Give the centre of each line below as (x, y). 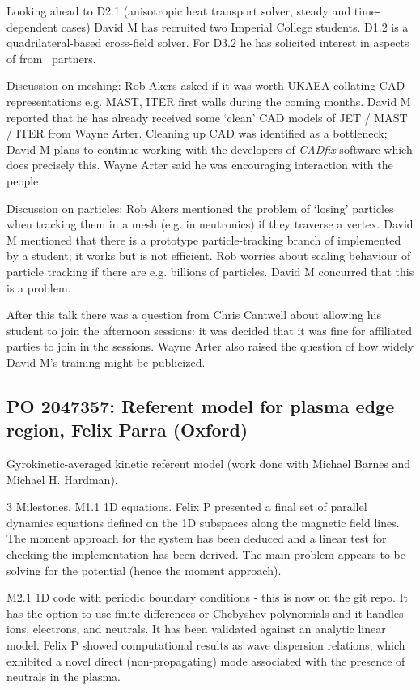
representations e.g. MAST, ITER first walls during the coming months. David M (209, 101)
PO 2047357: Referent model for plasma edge (201, 405)
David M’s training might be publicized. (106, 362)
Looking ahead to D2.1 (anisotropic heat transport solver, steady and (179, 11)
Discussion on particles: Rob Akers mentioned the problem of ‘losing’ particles (200, 208)
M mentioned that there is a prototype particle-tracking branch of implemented (204, 239)
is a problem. (39, 287)
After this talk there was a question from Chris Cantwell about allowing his (194, 315)
